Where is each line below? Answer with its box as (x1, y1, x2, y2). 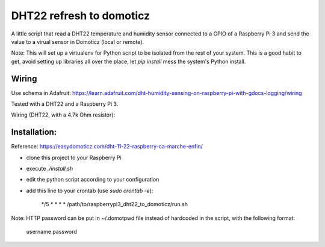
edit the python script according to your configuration (26, 176, 159, 183)
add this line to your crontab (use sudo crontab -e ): (26, 187, 153, 194)
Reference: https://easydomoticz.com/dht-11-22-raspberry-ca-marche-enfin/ (11, 143, 203, 150)
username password (26, 228, 78, 236)
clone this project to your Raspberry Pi (26, 154, 122, 161)
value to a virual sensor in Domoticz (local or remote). (11, 38, 144, 45)
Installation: (11, 127, 57, 138)
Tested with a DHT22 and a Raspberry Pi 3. (11, 100, 119, 108)
